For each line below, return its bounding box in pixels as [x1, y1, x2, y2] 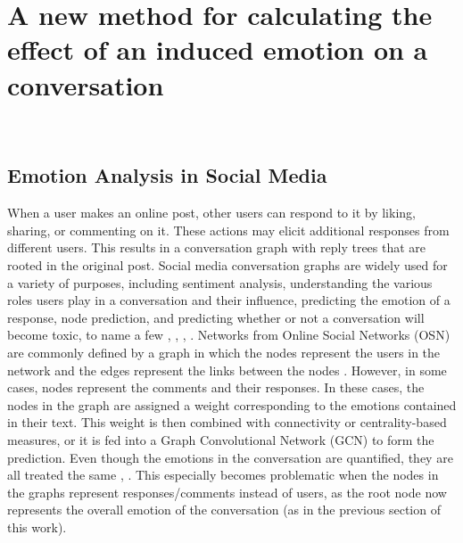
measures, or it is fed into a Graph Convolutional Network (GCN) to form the [7, 431, 434, 449]
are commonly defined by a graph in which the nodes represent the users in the [7, 343, 441, 362]
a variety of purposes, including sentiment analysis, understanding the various [7, 273, 433, 292]
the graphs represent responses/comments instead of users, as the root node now [7, 482, 447, 501]
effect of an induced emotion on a [7, 31, 428, 68]
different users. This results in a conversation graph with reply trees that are [7, 238, 426, 257]
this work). [7, 517, 67, 536]
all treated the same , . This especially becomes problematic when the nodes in [7, 465, 439, 484]
